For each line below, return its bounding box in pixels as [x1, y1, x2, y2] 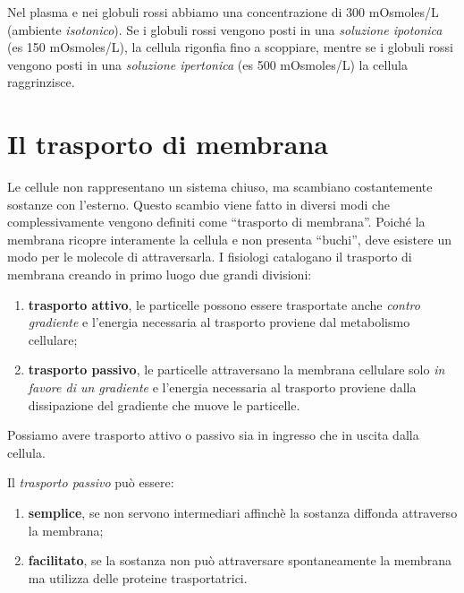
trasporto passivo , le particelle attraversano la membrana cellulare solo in [28, 360, 445, 379]
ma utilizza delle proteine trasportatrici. [28, 568, 248, 587]
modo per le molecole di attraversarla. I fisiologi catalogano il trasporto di [7, 247, 412, 266]
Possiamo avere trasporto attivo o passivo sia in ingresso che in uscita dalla [7, 425, 419, 444]
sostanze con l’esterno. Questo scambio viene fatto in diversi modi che [7, 194, 390, 213]
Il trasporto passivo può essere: [7, 473, 174, 492]
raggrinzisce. [7, 73, 75, 91]
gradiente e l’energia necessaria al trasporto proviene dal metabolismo [28, 313, 410, 331]
